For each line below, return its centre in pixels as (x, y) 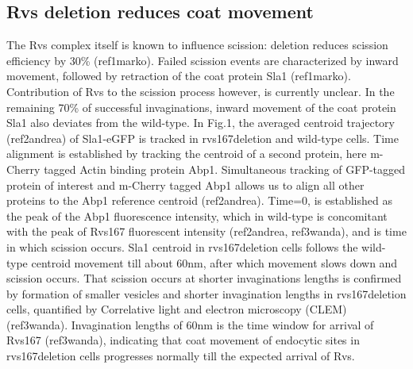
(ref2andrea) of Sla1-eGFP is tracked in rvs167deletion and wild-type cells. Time (203, 138)
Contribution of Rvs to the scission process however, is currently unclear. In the (201, 91)
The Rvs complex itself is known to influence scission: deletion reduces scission (197, 45)
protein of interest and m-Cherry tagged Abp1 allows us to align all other (185, 184)
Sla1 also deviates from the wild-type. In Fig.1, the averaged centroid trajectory (201, 123)
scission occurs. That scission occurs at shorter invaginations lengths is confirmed (204, 278)
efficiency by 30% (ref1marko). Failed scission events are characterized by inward (203, 60)
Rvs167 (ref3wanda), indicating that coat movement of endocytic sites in (183, 340)
